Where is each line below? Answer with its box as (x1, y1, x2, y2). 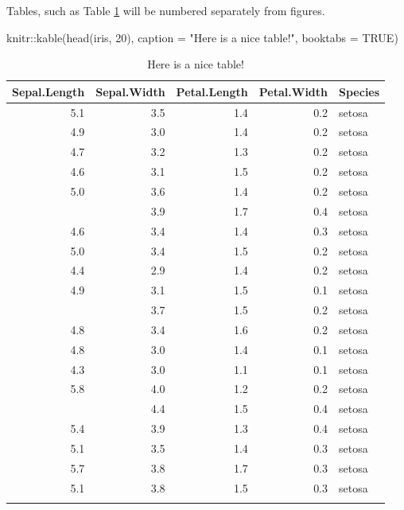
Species (339, 83, 380, 99)
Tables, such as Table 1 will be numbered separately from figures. (6, 2, 325, 18)
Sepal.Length (12, 83, 85, 99)
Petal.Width (258, 83, 328, 99)
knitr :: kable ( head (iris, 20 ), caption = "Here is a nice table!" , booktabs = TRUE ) (6, 29, 398, 45)
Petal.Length (176, 83, 248, 99)
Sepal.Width (95, 83, 165, 99)
